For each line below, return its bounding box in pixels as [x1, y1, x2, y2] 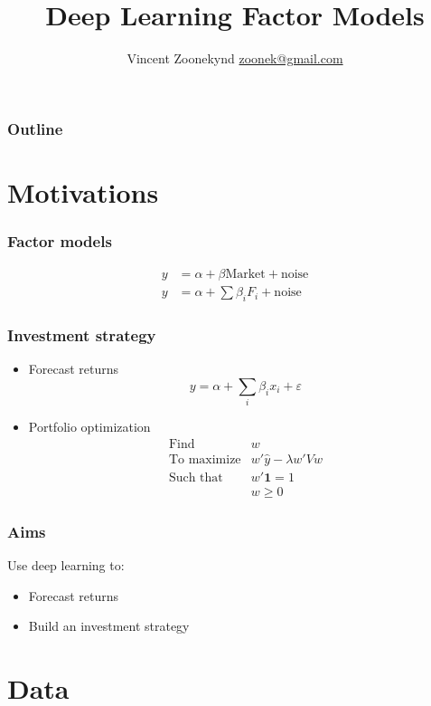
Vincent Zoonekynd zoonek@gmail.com [126, 49, 343, 68]
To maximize [168, 453, 241, 466]
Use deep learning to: [7, 556, 125, 575]
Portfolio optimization [28, 417, 151, 436]
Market [225, 268, 266, 281]
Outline [7, 117, 63, 139]
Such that [168, 471, 223, 484]
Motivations [7, 173, 159, 210]
